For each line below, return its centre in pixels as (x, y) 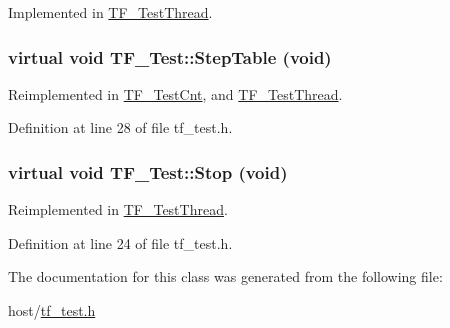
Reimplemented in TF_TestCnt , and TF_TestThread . (175, 93)
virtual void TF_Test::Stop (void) (148, 171)
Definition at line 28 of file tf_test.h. (120, 127)
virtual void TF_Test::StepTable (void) (170, 56)
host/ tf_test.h (52, 310)
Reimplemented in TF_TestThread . (118, 209)
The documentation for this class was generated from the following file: (225, 276)
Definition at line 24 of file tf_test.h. (120, 242)
